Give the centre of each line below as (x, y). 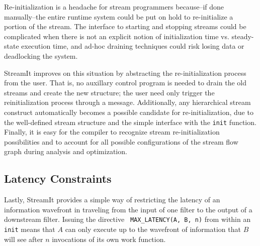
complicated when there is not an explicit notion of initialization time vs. (117, 36)
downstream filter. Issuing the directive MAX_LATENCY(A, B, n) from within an (127, 219)
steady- (243, 36)
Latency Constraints (58, 178)
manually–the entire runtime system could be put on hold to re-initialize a (119, 16)
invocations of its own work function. (109, 239)
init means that (30, 229)
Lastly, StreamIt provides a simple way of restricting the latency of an (112, 200)
